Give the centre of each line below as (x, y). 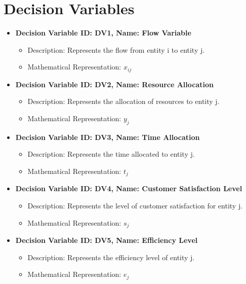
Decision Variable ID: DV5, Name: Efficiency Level (107, 240)
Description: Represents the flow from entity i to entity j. (116, 49)
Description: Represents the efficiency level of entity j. (111, 257)
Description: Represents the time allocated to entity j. (111, 154)
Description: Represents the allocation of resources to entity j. (124, 101)
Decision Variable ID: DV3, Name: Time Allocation (108, 137)
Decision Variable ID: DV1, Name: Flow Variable (103, 33)
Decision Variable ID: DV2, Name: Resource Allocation (114, 84)
